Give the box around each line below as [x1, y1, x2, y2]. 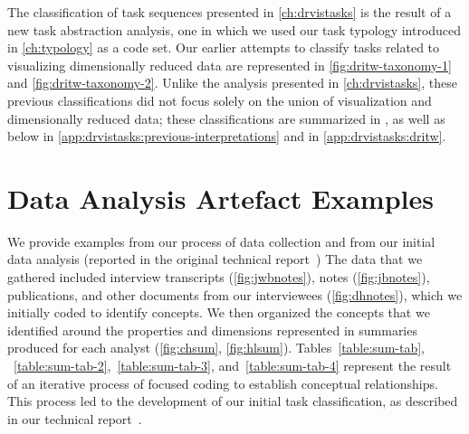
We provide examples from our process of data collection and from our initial [7, 231, 435, 250]
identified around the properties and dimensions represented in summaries [7, 320, 417, 339]
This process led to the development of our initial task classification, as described [7, 392, 458, 410]
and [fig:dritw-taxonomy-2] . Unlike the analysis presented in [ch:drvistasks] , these [7, 73, 457, 92]
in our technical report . [7, 409, 142, 428]
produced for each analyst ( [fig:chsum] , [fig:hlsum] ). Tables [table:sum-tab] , [7, 338, 426, 357]
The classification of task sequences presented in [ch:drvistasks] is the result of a [7, 3, 452, 21]
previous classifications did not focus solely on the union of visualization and [7, 90, 432, 109]
